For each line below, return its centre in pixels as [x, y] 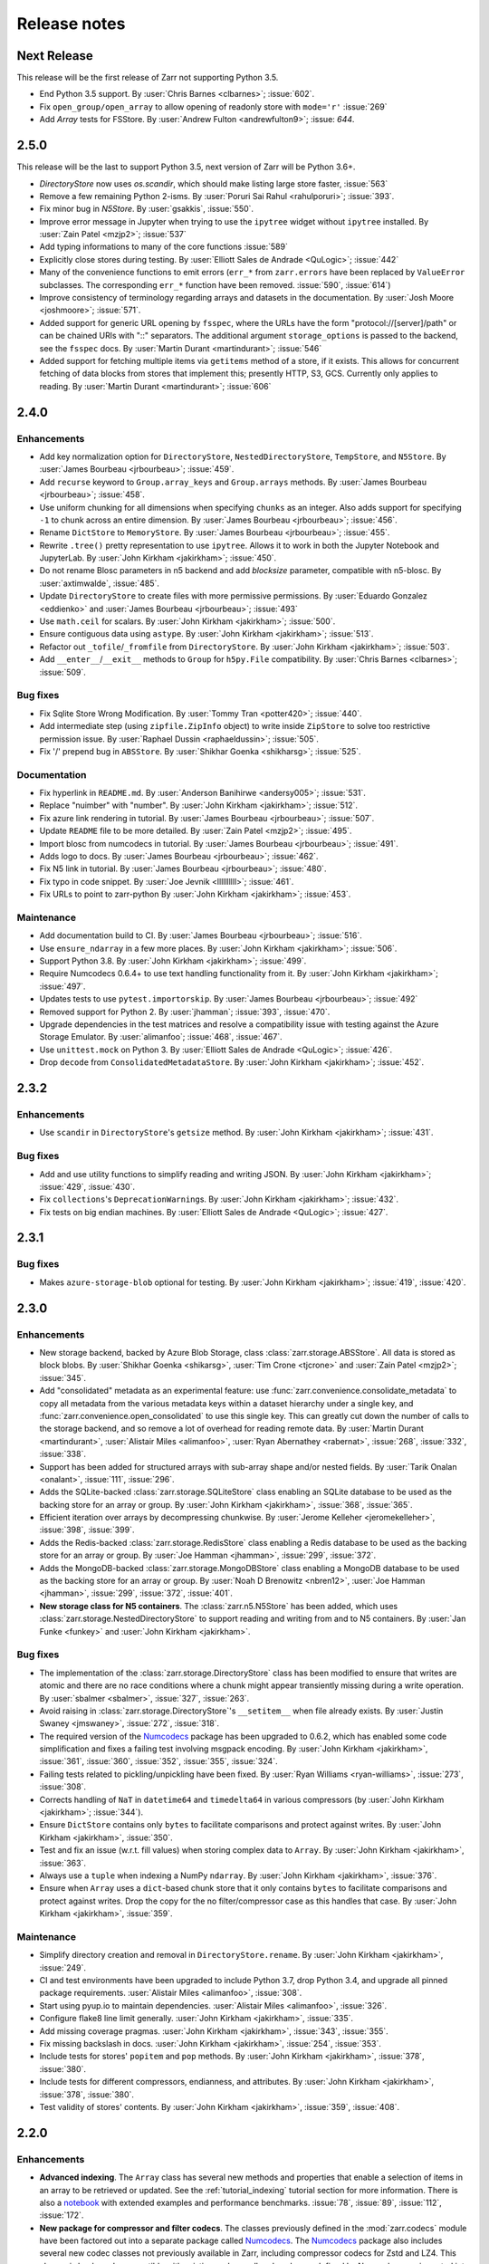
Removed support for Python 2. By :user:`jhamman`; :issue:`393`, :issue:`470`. [185, 1012]
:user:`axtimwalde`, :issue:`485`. [100, 583]
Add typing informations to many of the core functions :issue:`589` [164, 247]
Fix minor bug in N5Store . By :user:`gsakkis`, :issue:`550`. [146, 209]
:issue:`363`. [62, 1863]
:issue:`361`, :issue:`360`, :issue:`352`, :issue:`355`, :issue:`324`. [158, 1761]
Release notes [71, 24]
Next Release [55, 56]
